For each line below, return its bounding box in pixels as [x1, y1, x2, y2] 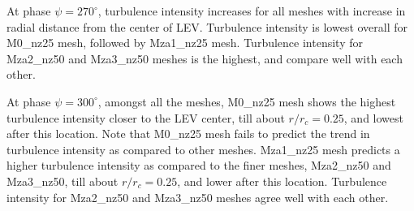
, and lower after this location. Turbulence [177, 172, 387, 189]
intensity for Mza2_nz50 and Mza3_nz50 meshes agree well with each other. [6, 188, 389, 205]
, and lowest [343, 109, 403, 126]
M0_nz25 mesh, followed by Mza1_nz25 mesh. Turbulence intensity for [6, 34, 363, 51]
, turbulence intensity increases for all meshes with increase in [97, 2, 406, 19]
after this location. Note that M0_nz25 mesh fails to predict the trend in [6, 125, 370, 142]
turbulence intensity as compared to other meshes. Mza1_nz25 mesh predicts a [6, 140, 400, 157]
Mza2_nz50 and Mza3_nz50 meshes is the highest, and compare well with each [6, 50, 403, 67]
